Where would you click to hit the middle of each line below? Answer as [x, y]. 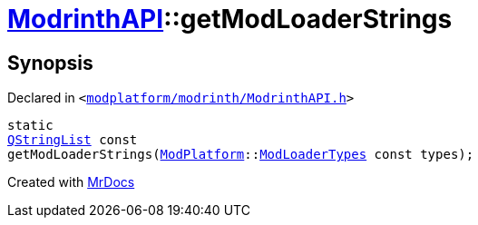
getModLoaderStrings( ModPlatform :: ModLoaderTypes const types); [241, 155]
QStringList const [73, 140]
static [30, 126]
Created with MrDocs [71, 182]
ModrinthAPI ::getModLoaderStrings [230, 19]
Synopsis [50, 63]
